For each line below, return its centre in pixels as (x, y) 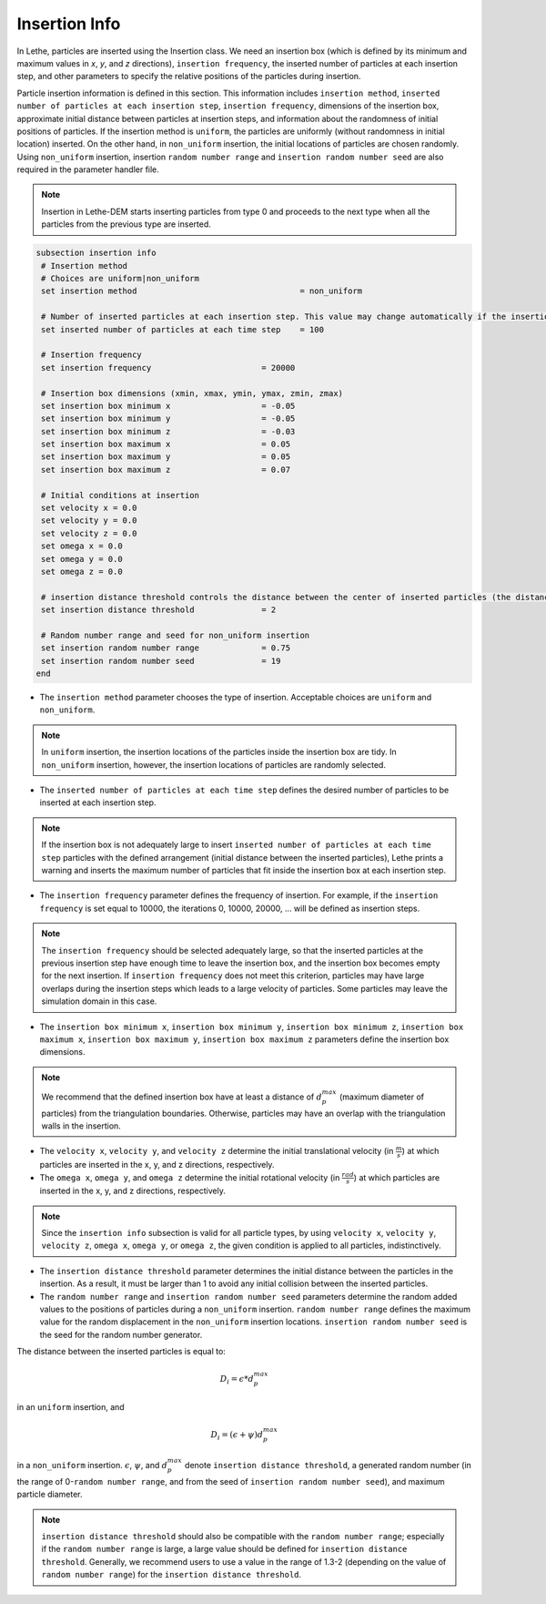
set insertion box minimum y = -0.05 (168, 419)
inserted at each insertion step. (98, 802)
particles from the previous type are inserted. (126, 224)
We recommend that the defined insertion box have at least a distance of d (182, 1097)
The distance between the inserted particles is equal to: (121, 1352)
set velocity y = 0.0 (89, 521)
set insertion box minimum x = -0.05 (168, 406)
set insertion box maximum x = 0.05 (166, 444)
